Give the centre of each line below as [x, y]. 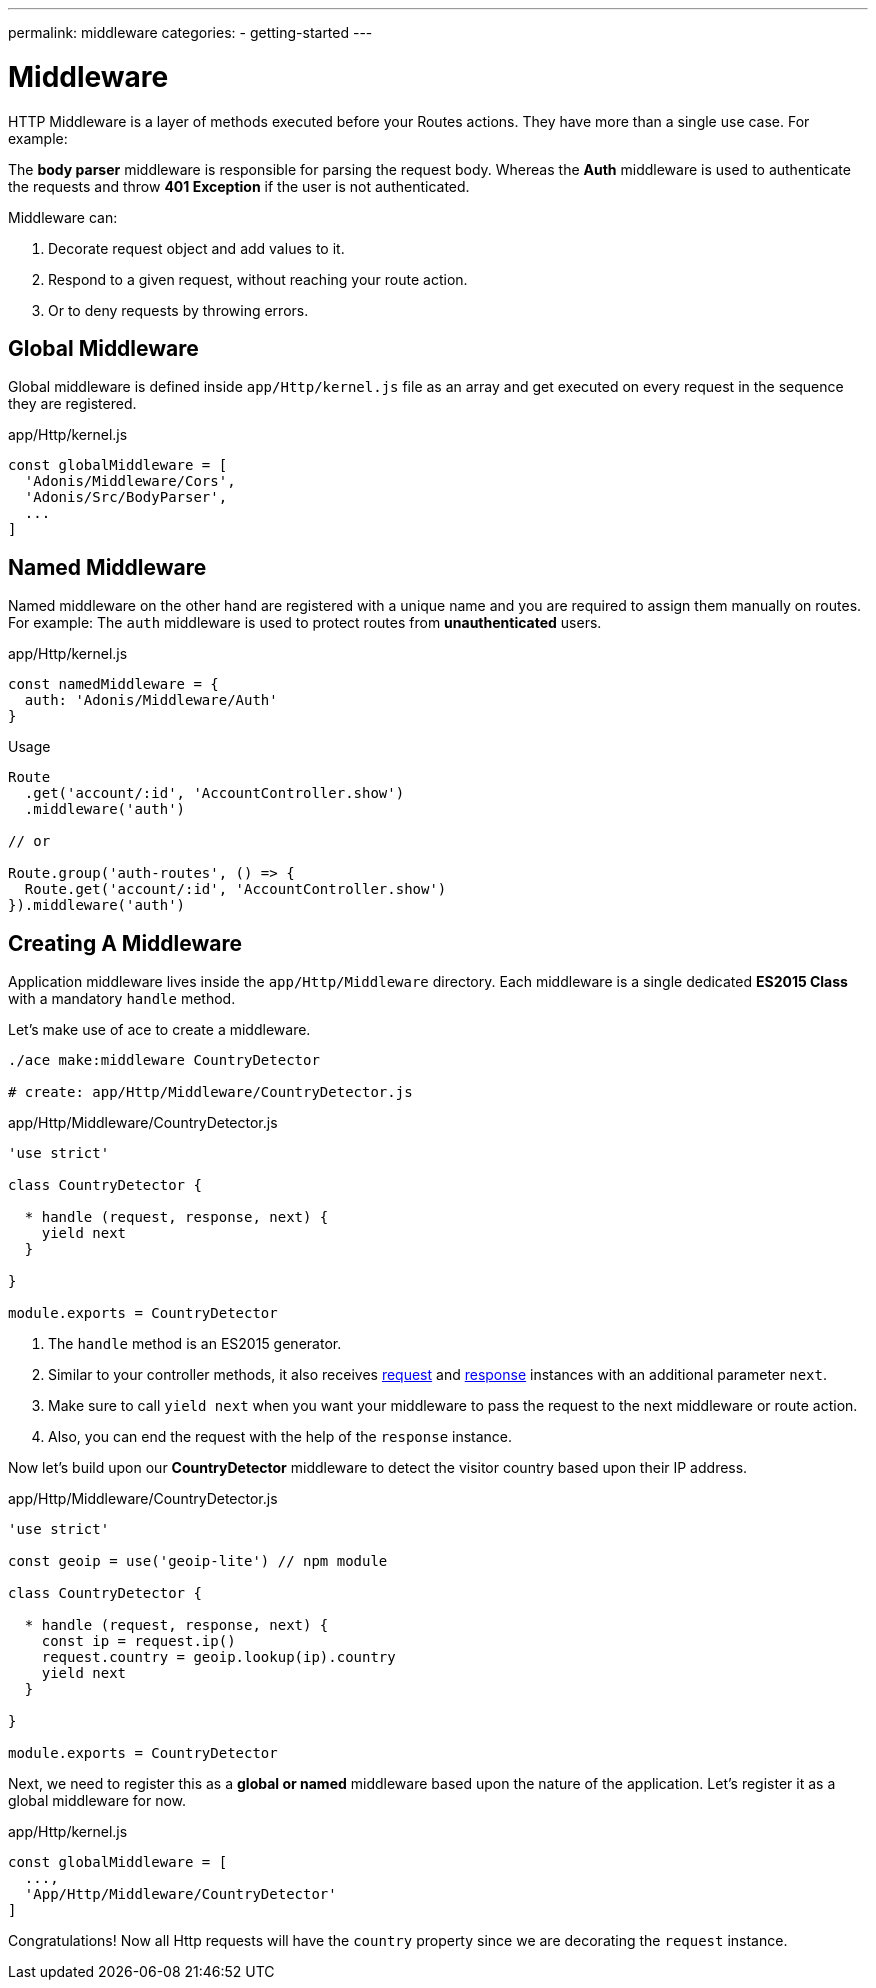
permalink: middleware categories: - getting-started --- [190, 32]
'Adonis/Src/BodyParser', [126, 497]
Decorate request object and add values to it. [196, 248]
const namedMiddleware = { [113, 684]
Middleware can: [63, 217]
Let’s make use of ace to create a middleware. [159, 1030]
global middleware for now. [97, 1801]
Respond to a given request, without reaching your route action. [258, 279]
